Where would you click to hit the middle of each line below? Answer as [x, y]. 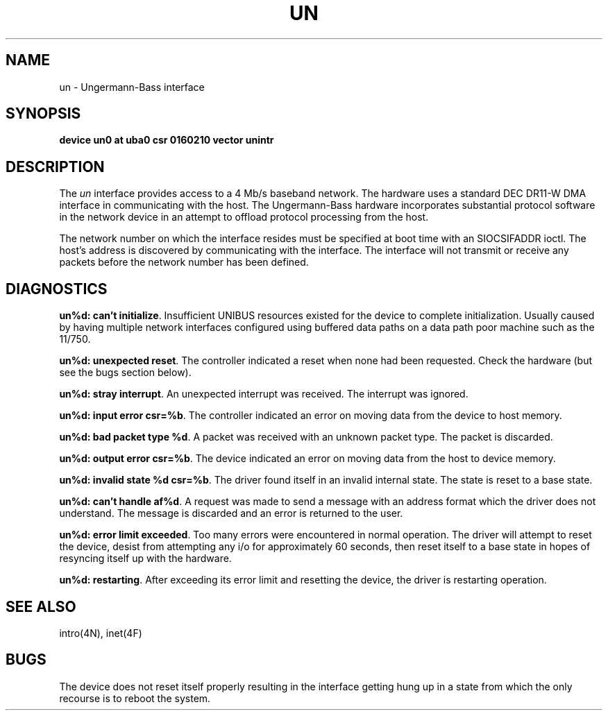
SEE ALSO [41, 606]
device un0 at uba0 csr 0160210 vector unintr [167, 140]
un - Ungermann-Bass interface [132, 87]
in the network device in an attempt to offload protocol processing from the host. [244, 217]
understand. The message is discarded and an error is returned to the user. [231, 513]
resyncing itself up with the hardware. [145, 559]
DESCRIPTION [55, 167]
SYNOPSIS [43, 114]
